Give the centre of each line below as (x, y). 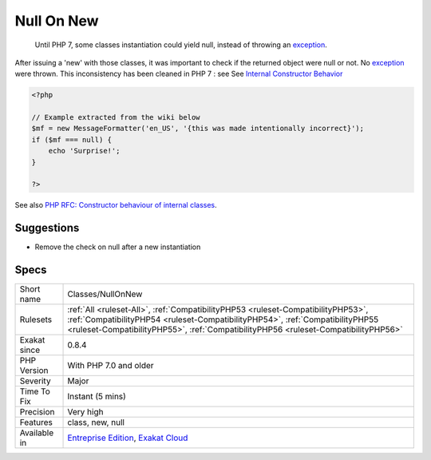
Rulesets (36, 319)
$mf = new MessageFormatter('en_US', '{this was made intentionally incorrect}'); (198, 129)
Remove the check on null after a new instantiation (118, 247)
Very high (85, 412)
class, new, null (96, 422)
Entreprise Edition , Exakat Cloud (128, 438)
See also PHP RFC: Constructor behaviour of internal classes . (116, 205)
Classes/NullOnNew (105, 294)
